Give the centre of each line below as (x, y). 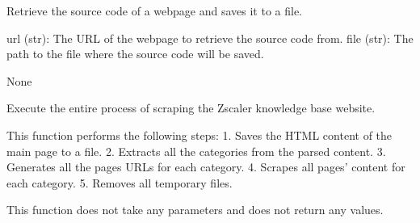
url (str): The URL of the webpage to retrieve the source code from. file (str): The (210, 38)
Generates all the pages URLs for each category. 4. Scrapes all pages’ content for (206, 167)
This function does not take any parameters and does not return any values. (195, 210)
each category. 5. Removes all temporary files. (120, 182)
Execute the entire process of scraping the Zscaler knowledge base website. (191, 108)
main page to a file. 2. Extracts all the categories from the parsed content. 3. (196, 151)
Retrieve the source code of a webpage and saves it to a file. (154, 11)
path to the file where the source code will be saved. (135, 54)
